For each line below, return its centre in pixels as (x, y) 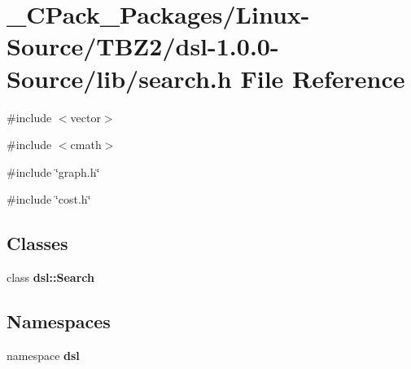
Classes (37, 243)
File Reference (323, 78)
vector (85, 117)
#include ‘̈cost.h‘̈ (49, 199)
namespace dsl (43, 355)
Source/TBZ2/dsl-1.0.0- (143, 46)
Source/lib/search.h (119, 78)
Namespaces (59, 321)
